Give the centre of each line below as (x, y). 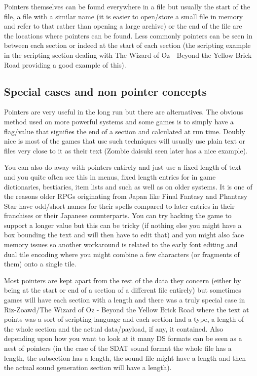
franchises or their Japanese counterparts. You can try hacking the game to (118, 215)
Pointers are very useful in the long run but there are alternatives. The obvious (124, 112)
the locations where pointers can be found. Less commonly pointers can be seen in (128, 35)
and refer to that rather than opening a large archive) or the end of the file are (123, 26)
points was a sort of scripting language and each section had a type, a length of (124, 319)
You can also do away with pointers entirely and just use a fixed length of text (123, 167)
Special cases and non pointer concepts (106, 91)
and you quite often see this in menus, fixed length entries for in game (110, 176)
